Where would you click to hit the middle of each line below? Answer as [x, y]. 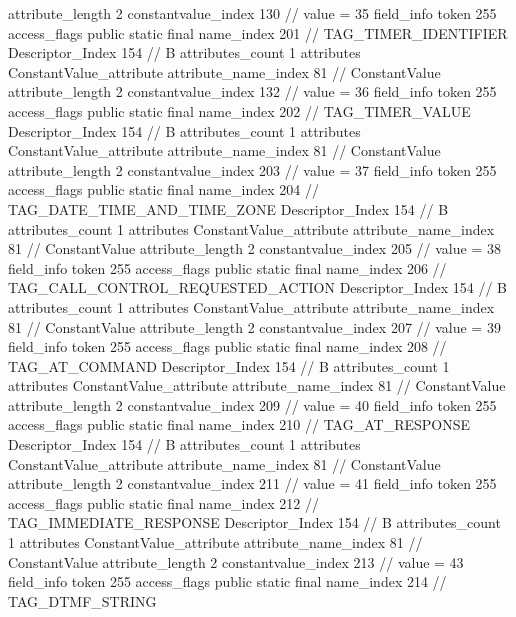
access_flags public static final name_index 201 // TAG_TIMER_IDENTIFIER [258, 32]
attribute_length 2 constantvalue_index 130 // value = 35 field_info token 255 [252, 13]
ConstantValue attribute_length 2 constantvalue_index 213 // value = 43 [236, 561]
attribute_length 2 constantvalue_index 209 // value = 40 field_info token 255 [252, 404]
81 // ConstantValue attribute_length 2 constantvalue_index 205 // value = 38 [254, 248]
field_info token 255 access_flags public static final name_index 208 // [227, 346]
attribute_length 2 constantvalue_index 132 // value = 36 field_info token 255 [252, 91]
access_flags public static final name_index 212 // [164, 502]
